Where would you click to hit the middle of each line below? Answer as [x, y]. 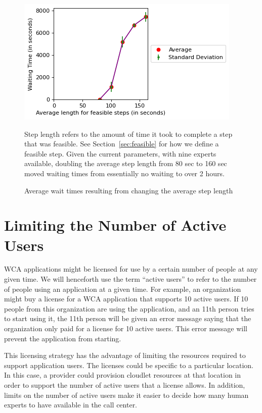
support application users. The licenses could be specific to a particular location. [129, 365]
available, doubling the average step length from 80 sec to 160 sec [126, 163]
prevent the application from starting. [63, 338]
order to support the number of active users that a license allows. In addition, [125, 385]
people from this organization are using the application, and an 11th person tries [129, 308]
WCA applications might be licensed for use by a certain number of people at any [131, 269]
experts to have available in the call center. [71, 405]
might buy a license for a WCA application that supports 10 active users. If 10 [126, 299]
